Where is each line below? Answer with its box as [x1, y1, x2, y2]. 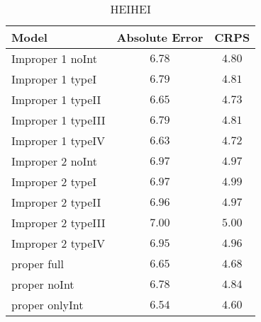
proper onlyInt [11, 297, 84, 313]
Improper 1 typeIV [11, 132, 106, 149]
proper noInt [11, 276, 74, 292]
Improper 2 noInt [11, 153, 97, 169]
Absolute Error [116, 29, 204, 45]
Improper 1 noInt [11, 50, 97, 67]
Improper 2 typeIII [11, 214, 106, 231]
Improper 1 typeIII [11, 112, 106, 128]
